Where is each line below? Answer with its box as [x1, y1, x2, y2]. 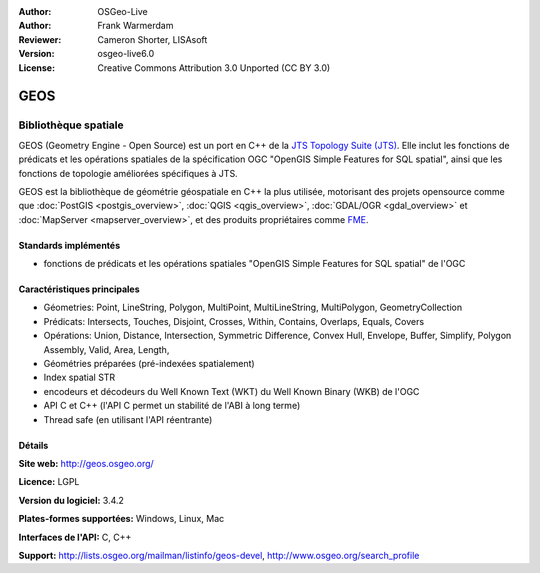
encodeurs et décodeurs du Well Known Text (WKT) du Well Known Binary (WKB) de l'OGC [43, 385, 420, 397]
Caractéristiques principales [18, 283, 140, 295]
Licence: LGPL [18, 476, 80, 488]
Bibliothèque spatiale [18, 118, 124, 132]
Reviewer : [18, 33, 62, 45]
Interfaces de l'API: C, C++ [18, 531, 132, 543]
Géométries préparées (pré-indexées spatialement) [43, 358, 255, 370]
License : [18, 61, 55, 74]
